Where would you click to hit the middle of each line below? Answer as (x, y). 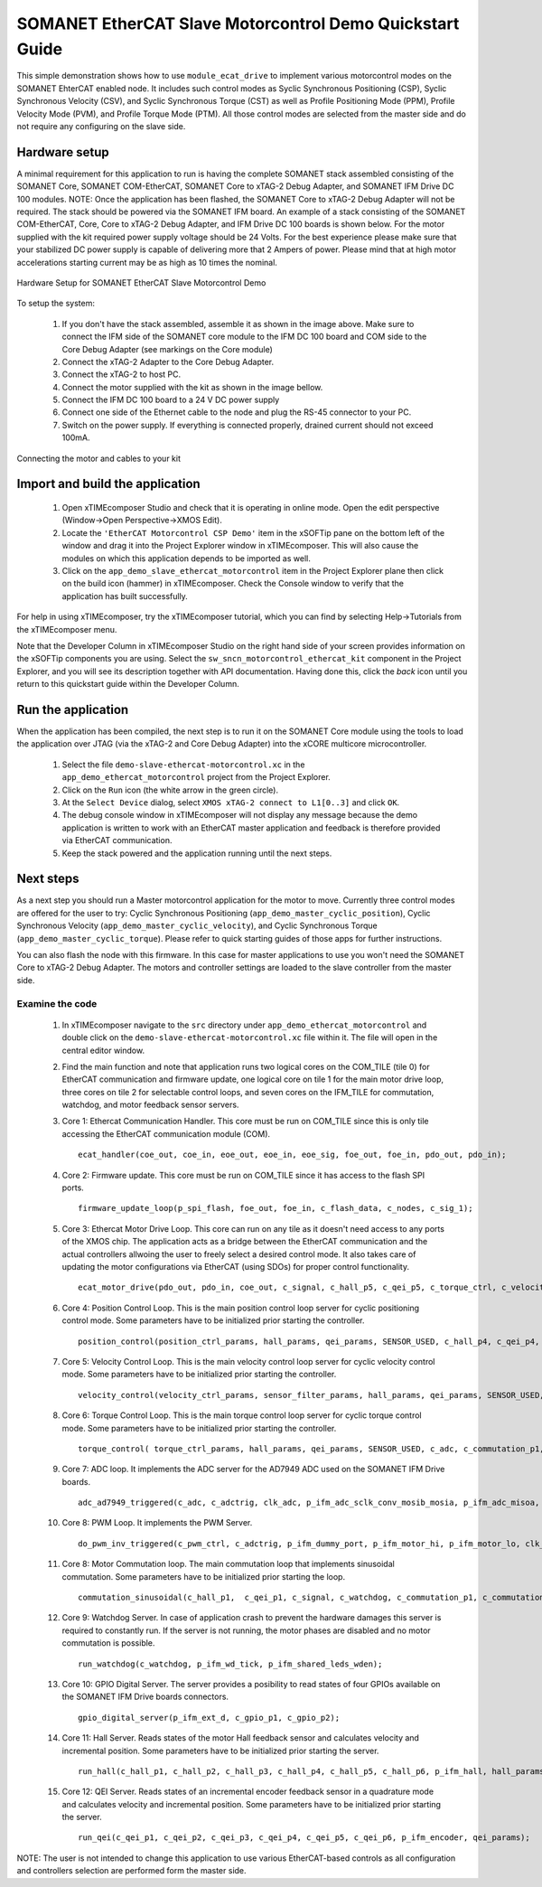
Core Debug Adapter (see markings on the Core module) (167, 349)
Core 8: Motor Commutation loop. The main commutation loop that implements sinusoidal (228, 1564)
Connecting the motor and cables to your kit (98, 458)
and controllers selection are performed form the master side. (132, 1871)
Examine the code (57, 1003)
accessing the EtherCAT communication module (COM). (166, 1133)
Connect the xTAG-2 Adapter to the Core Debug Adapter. (168, 361)
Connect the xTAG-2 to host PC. (121, 374)
